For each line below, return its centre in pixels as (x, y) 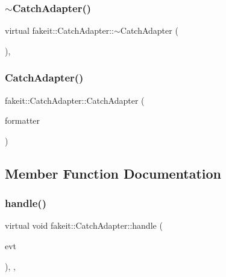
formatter (23, 120)
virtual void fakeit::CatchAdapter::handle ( (84, 225)
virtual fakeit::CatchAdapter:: (59, 30)
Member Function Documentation (113, 173)
